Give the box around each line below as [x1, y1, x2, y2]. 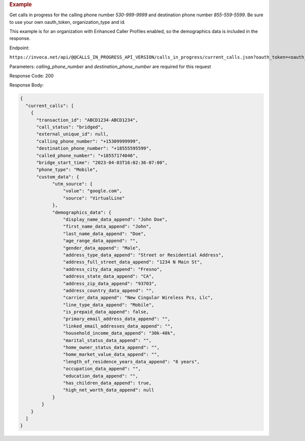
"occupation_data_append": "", [63, 366, 141, 372]
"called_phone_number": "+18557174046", [36, 152, 138, 159]
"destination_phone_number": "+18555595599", [36, 145, 152, 151]
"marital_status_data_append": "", [63, 337, 152, 343]
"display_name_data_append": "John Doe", [63, 216, 168, 223]
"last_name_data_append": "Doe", [63, 231, 146, 236]
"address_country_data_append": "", [63, 288, 155, 293]
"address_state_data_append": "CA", [63, 273, 155, 279]
